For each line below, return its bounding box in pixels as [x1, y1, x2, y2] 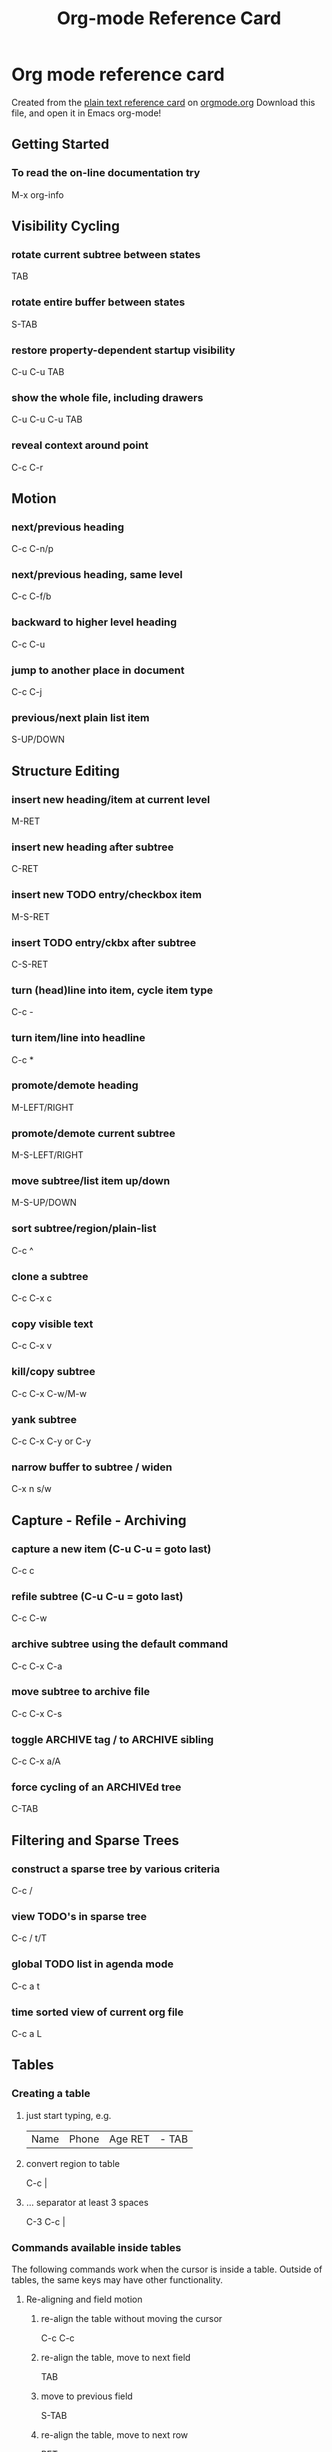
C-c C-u [11, 638, 46, 650]
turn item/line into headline [11, 1031, 146, 1045]
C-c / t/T [11, 1932, 48, 1944]
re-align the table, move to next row [40, 2428, 189, 2441]
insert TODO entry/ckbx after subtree [11, 935, 197, 949]
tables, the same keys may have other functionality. [11, 2273, 224, 2286]
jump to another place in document [11, 663, 185, 677]
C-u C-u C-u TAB [11, 413, 83, 426]
